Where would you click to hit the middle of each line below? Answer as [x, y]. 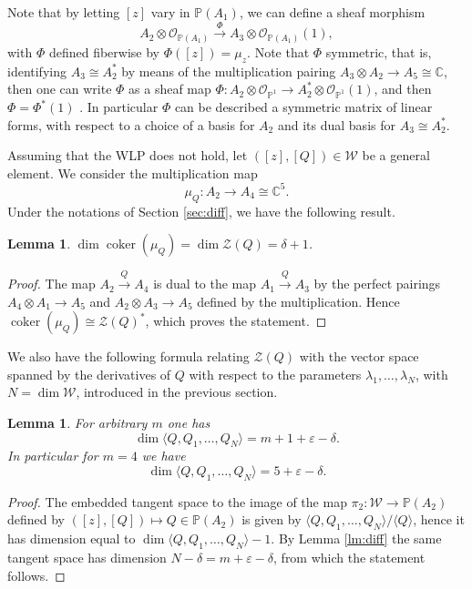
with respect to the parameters [275, 374]
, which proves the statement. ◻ [236, 321]
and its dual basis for [336, 124]
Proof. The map [51, 284]
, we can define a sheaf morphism [332, 12]
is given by [272, 519]
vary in [170, 12]
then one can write [60, 89]
